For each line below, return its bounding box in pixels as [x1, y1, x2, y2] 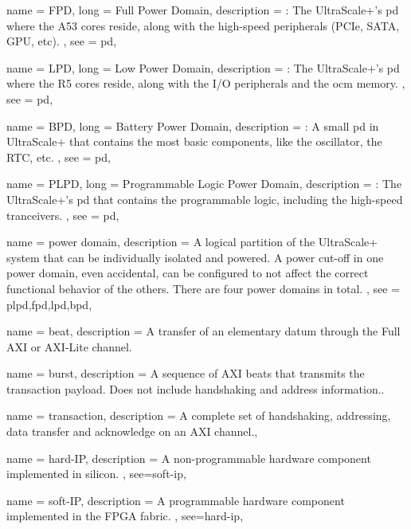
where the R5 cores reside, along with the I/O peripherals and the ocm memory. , [6, 75, 405, 92]
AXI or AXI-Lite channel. [6, 338, 132, 355]
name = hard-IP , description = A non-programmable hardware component [6, 449, 371, 466]
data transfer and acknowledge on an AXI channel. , [6, 423, 258, 440]
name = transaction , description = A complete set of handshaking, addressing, [6, 407, 391, 424]
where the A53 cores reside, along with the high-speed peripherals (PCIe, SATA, [6, 17, 400, 33]
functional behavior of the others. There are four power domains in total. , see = [6, 280, 400, 296]
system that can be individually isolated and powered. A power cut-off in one [6, 249, 384, 265]
